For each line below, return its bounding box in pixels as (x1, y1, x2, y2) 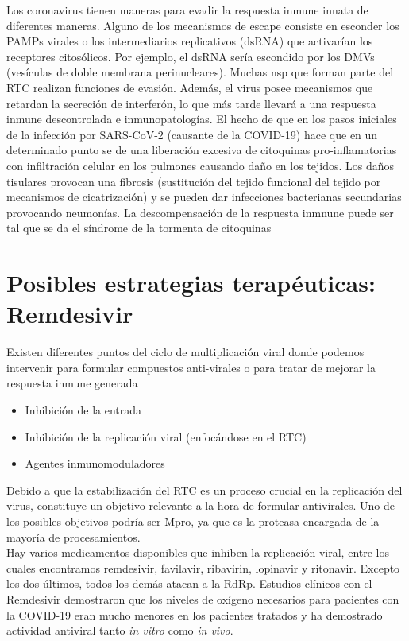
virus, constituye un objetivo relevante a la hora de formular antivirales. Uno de (6, 497, 395, 514)
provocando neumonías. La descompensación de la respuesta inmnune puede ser (6, 204, 394, 220)
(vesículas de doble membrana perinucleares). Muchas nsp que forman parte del (6, 64, 394, 80)
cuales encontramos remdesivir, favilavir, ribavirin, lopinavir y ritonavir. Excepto (6, 559, 400, 576)
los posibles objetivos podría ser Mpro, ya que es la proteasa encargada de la (6, 512, 380, 529)
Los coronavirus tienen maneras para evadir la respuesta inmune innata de (6, 2, 368, 17)
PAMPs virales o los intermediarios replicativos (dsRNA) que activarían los (6, 33, 373, 49)
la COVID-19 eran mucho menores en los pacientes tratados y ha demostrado (6, 606, 383, 623)
